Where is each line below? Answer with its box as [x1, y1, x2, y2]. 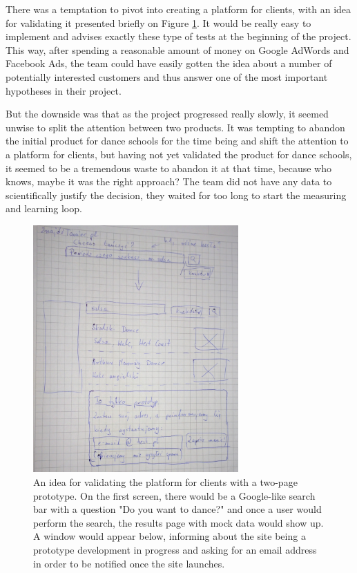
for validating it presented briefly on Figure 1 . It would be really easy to [6, 15, 311, 30]
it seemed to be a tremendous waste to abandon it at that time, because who [6, 160, 332, 175]
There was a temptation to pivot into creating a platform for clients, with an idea [6, 2, 351, 16]
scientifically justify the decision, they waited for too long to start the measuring [6, 187, 347, 202]
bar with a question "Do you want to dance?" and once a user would [33, 502, 322, 516]
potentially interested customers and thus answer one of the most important [6, 69, 328, 84]
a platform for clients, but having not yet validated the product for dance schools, [6, 147, 352, 161]
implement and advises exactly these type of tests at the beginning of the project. [6, 29, 351, 44]
